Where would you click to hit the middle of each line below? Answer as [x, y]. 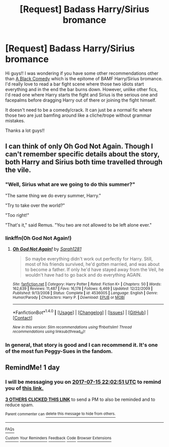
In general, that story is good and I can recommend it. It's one [81, 345]
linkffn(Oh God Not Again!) [38, 238]
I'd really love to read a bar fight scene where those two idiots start [75, 84]
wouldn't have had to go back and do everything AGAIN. [83, 275]
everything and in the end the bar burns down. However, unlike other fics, [81, 89]
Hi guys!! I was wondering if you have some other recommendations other [82, 73]
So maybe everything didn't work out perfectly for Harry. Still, [89, 258]
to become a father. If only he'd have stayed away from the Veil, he [94, 270]
